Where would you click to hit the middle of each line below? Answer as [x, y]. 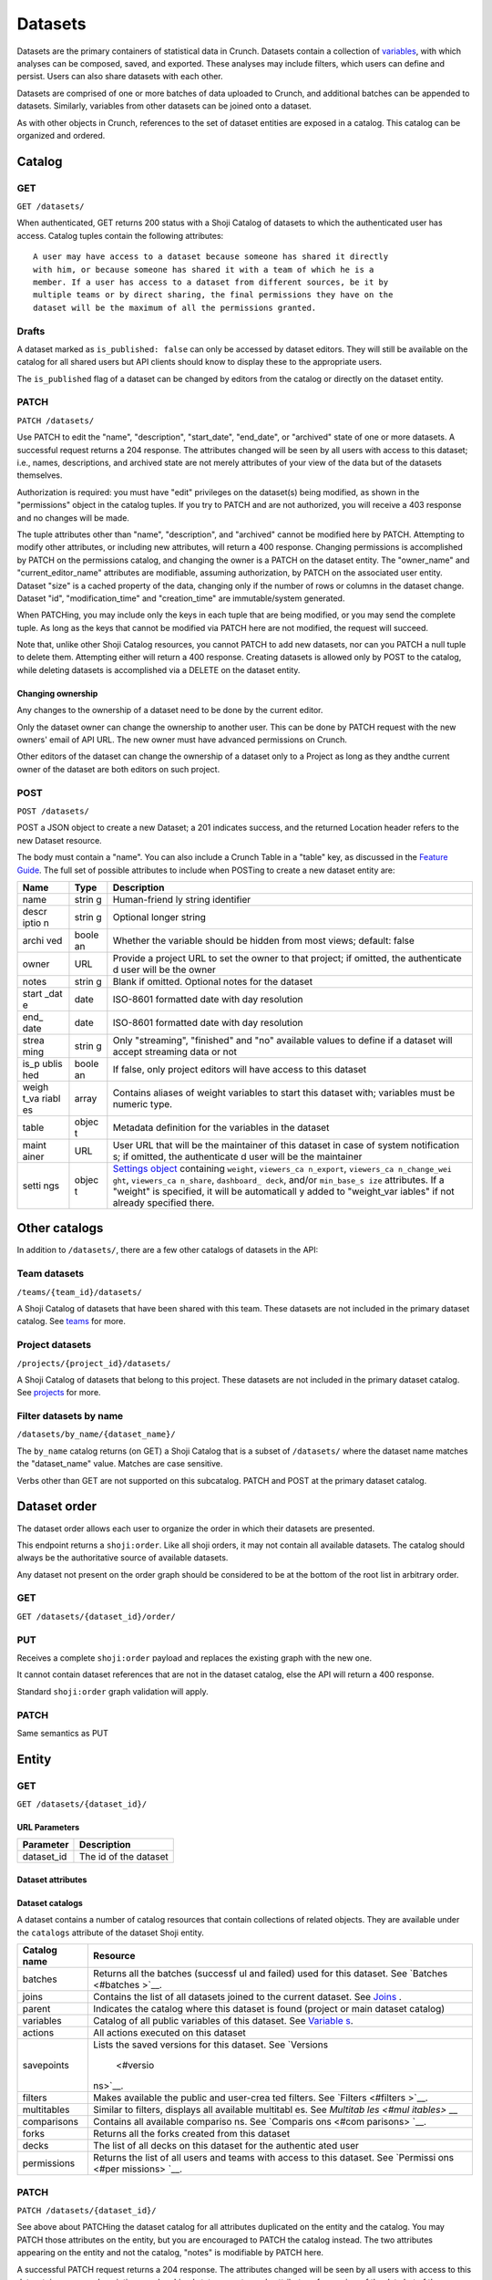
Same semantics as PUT [63, 1733]
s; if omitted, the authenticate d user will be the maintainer [237, 1156]
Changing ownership [57, 693]
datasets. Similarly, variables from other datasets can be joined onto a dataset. [164, 106]
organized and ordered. [61, 135]
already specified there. [164, 1202]
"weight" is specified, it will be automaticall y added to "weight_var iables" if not [283, 1191]
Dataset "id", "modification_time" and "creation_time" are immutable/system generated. [181, 598]
